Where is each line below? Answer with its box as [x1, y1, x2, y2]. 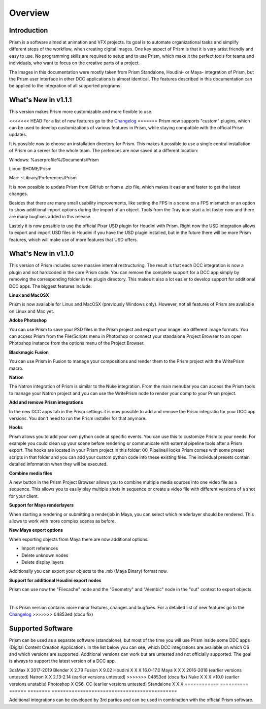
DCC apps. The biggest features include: [9, 283, 92, 289]
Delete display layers [21, 559, 64, 565]
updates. [9, 131, 27, 138]
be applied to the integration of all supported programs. [9, 83, 122, 89]
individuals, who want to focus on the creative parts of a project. [9, 60, 140, 66]
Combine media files [9, 470, 53, 476]
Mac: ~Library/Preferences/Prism [9, 175, 77, 181]
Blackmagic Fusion [9, 349, 49, 355]
